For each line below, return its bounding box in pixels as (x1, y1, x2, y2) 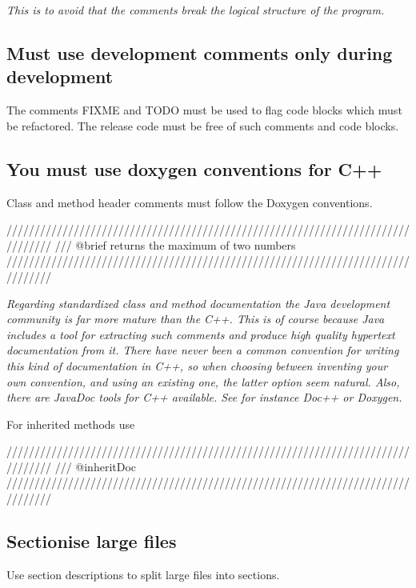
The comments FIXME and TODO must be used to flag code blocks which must (6, 102, 402, 118)
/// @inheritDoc (54, 458, 137, 474)
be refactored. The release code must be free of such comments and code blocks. (6, 117, 399, 134)
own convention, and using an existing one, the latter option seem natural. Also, (6, 373, 400, 390)
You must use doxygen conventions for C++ (6, 156, 382, 181)
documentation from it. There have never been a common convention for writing (6, 342, 399, 358)
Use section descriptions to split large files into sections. (6, 566, 280, 582)
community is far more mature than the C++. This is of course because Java (6, 310, 385, 327)
